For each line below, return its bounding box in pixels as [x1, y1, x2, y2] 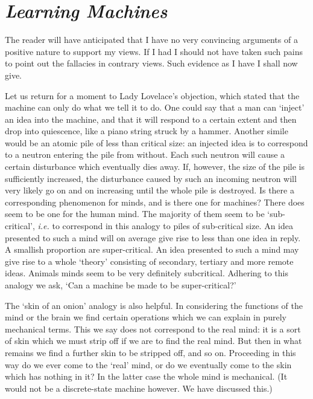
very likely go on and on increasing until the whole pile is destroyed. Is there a [5, 184, 294, 196]
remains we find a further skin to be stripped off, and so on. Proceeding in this [5, 346, 296, 358]
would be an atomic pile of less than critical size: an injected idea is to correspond [5, 136, 308, 149]
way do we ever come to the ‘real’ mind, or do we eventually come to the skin [5, 358, 292, 371]
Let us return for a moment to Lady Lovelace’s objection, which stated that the [5, 89, 300, 102]
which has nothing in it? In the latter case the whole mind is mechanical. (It [5, 370, 288, 383]
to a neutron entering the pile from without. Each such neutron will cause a [5, 148, 285, 161]
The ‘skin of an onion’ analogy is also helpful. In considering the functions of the [5, 299, 303, 311]
